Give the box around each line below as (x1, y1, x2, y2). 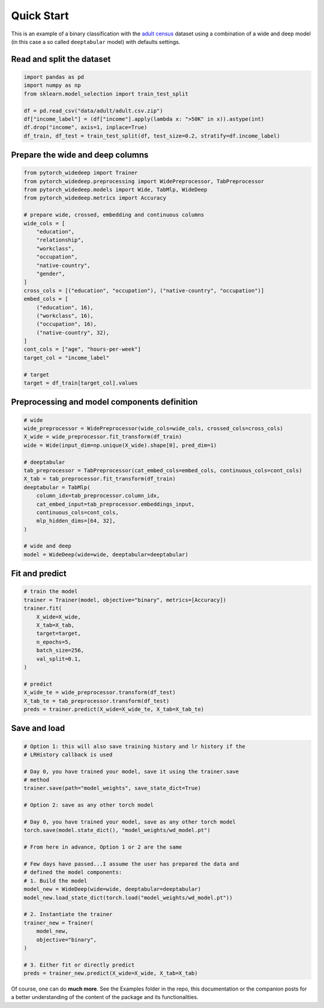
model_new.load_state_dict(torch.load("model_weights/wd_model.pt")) (23, 894, 233, 901)
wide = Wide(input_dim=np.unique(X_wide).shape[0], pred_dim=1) (23, 442, 217, 449)
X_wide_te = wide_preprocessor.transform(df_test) (23, 689, 176, 696)
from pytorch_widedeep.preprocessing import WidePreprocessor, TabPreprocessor (23, 178, 265, 184)
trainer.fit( (23, 605, 62, 612)
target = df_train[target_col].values (23, 380, 138, 387)
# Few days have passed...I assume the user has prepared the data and (23, 861, 239, 867)
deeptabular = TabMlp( (23, 484, 91, 491)
